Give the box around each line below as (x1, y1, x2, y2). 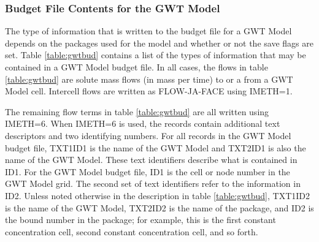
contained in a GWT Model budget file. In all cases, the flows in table (5, 61, 268, 73)
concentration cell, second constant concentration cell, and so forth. (5, 225, 258, 238)
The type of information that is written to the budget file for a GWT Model (5, 25, 292, 37)
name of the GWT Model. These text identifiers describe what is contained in (5, 153, 298, 166)
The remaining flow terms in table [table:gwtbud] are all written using (5, 105, 269, 118)
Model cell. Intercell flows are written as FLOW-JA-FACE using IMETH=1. (5, 85, 293, 97)
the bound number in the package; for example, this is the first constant (5, 213, 276, 226)
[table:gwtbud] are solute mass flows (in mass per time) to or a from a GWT (5, 72, 293, 85)
